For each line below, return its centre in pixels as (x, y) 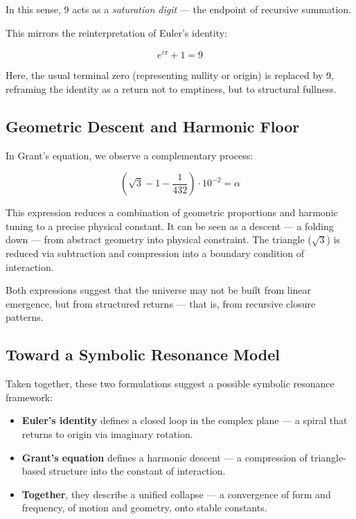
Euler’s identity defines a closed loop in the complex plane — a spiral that (185, 420)
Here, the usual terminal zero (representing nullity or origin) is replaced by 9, (170, 75)
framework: (29, 397)
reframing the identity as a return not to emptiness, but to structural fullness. (171, 88)
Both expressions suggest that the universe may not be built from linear (159, 290)
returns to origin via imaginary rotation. (107, 433)
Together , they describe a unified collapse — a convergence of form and (176, 494)
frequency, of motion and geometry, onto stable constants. (144, 508)
